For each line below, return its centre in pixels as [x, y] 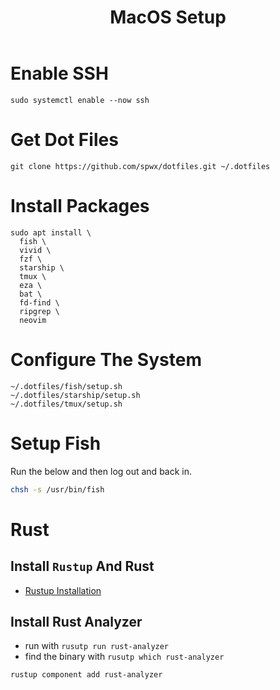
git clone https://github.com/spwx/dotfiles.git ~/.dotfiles [140, 166]
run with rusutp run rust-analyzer [97, 646]
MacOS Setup [168, 17]
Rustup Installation [63, 590]
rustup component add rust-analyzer [86, 675]
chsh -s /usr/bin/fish [57, 489]
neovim [33, 320]
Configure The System [106, 360]
